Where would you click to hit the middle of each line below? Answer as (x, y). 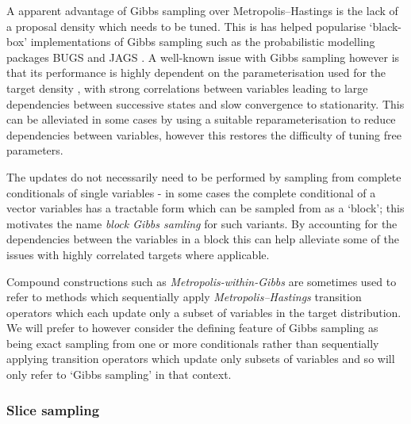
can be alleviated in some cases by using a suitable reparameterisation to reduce (201, 119)
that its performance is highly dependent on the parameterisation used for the (196, 73)
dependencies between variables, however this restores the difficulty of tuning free (204, 134)
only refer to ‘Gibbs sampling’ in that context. (119, 374)
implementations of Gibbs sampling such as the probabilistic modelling (203, 42)
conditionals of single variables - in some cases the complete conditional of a (191, 192)
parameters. (35, 150)
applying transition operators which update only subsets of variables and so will (201, 359)
